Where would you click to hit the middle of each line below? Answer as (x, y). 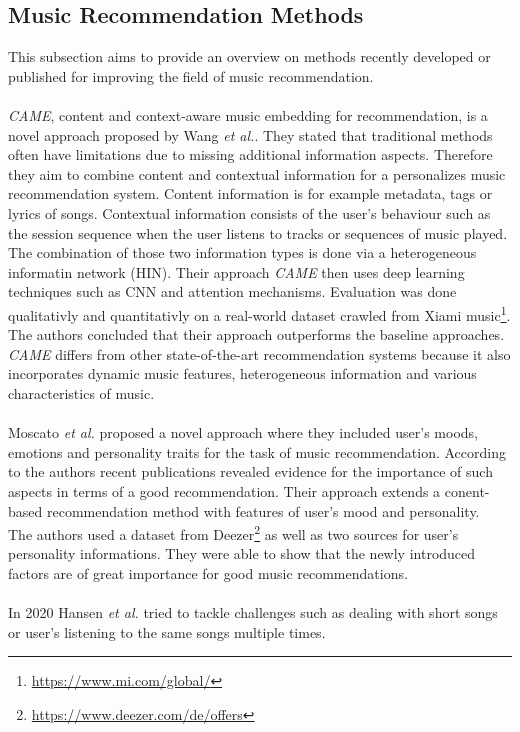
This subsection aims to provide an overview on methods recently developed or (249, 56)
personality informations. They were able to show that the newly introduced (242, 553)
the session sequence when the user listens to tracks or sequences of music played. (258, 232)
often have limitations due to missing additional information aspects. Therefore (250, 154)
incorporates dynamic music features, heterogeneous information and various (242, 373)
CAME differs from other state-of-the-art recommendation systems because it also (259, 353)
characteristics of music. (81, 392)
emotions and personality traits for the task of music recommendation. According (257, 451)
